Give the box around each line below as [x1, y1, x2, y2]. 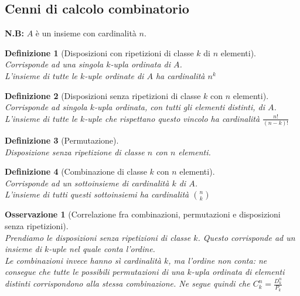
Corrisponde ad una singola [5, 58, 104, 70]
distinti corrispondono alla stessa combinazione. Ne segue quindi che [5, 277, 250, 290]
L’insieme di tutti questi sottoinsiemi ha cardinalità [5, 188, 189, 200]
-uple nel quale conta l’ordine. [49, 243, 155, 255]
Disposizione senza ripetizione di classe [5, 145, 145, 158]
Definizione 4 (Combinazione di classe [5, 165, 147, 178]
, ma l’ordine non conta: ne [168, 254, 267, 266]
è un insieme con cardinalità [35, 27, 137, 39]
